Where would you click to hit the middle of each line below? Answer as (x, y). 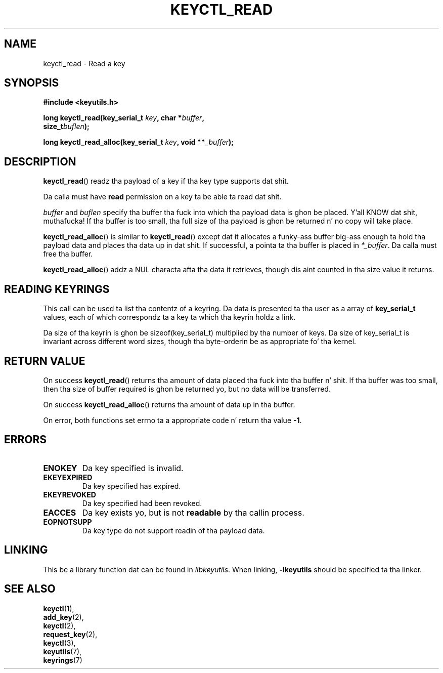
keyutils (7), (62, 651)
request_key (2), (70, 634)
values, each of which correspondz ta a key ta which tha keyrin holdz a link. (169, 317)
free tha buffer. (68, 254)
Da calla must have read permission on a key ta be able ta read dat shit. (162, 197)
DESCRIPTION (40, 161)
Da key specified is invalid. (133, 468)
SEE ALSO (30, 589)
